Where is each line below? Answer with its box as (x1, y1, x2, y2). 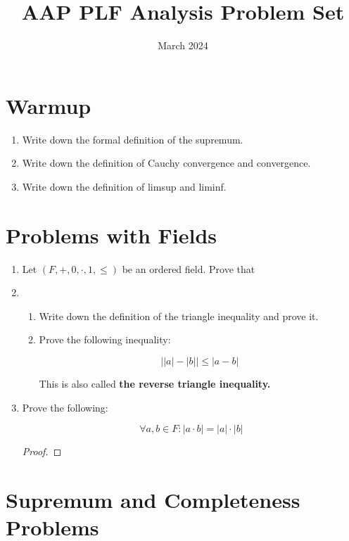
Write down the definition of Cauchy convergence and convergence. (22, 155, 311, 170)
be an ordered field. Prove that (122, 261, 255, 276)
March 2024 (158, 38, 208, 53)
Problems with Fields (6, 220, 217, 249)
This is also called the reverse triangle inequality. (39, 376, 271, 390)
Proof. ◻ (22, 444, 62, 459)
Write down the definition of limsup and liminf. (22, 179, 227, 193)
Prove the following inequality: (39, 332, 171, 347)
